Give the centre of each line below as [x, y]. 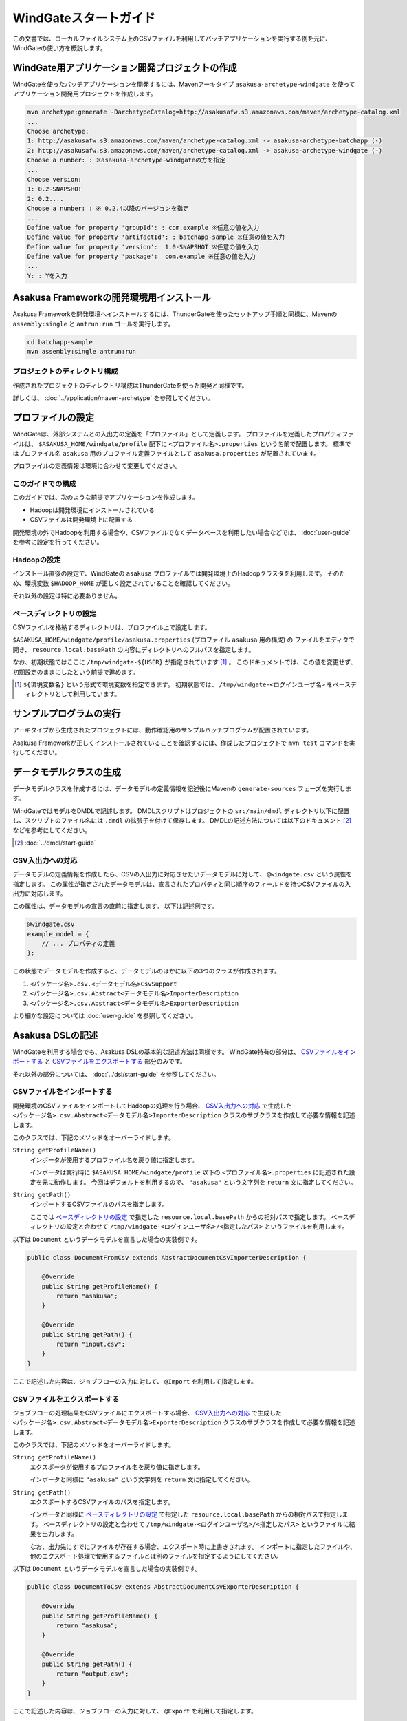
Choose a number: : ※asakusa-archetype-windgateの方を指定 [126, 160]
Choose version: [55, 179]
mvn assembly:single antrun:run [82, 352]
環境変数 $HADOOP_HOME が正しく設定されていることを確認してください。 [129, 583]
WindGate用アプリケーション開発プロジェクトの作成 [125, 68]
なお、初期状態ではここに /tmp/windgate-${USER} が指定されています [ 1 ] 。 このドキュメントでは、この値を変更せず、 [185, 662]
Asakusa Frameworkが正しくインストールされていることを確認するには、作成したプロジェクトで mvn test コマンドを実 [184, 743]
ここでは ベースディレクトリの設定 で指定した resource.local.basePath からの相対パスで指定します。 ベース [189, 1217]
